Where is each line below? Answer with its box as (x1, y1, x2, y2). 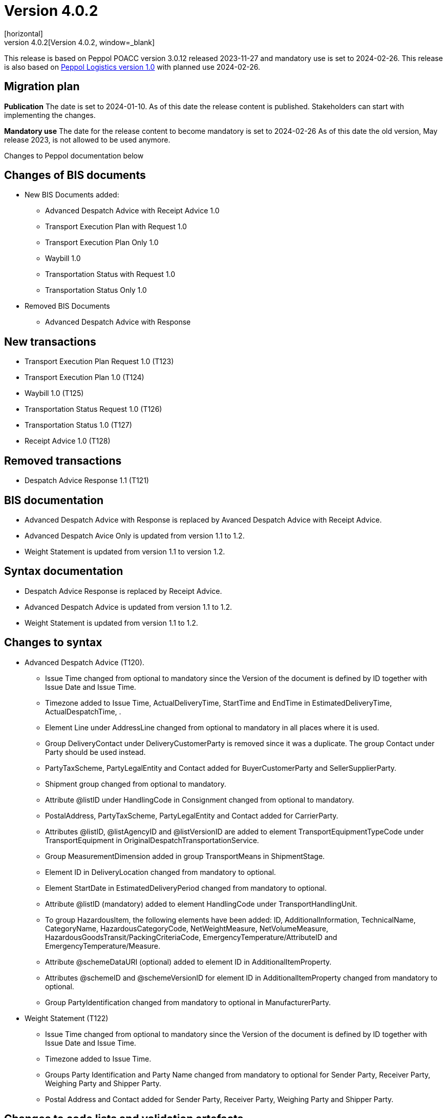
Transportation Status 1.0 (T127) (25, 421, 132, 430)
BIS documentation (4, 493, 104, 507)
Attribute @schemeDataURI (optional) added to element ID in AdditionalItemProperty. (45, 957, 332, 966)
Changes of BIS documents (4, 169, 146, 182)
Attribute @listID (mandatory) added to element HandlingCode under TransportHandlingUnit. (45, 899, 357, 908)
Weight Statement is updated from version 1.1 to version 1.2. (25, 547, 225, 556)
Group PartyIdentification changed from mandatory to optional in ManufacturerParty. (45, 997, 331, 1007)
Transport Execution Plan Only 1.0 (45, 238, 159, 247)
